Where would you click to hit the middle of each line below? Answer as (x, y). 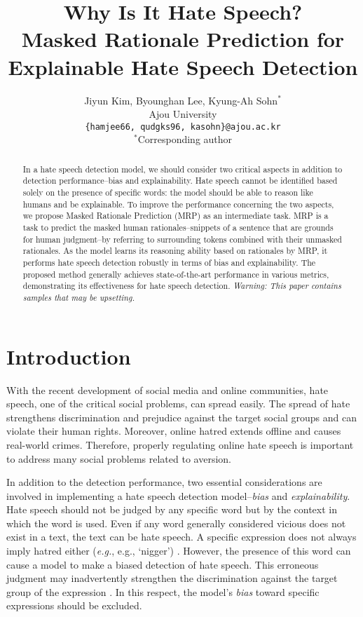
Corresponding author (185, 139)
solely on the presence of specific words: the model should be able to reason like (168, 192)
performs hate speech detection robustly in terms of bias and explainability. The (169, 262)
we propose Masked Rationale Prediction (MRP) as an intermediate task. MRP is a (176, 216)
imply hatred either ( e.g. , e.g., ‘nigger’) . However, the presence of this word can (179, 551)
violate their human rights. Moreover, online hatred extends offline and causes (174, 431)
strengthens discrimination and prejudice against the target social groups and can (182, 417)
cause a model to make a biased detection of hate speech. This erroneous (163, 564)
